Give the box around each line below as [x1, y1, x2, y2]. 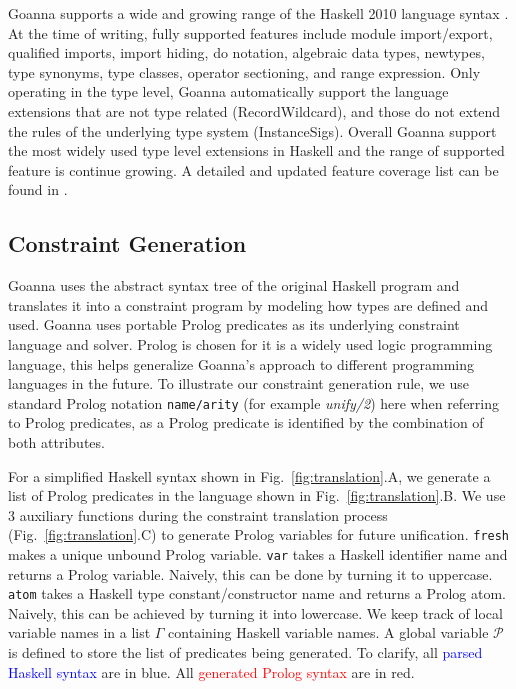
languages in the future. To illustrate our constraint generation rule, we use [8, 373, 470, 394]
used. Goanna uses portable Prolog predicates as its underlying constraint [8, 314, 460, 335]
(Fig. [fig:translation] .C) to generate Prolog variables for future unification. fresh [8, 524, 510, 545]
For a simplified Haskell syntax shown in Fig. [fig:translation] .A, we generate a [8, 465, 491, 486]
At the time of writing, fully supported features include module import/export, [8, 22, 493, 43]
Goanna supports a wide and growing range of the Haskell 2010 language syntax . [8, 3, 509, 23]
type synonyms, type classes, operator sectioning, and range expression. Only [8, 61, 481, 82]
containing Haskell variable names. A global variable [168, 622, 489, 643]
